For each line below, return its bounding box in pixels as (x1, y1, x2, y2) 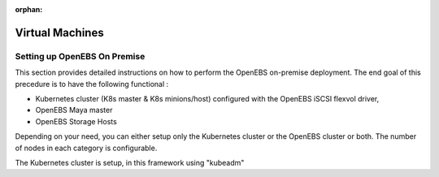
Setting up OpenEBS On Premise (15, 50, 146, 62)
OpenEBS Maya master (35, 106, 113, 115)
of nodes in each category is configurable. (15, 143, 158, 153)
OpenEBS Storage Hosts (35, 116, 117, 126)
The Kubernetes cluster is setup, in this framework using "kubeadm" (15, 158, 245, 167)
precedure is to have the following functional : (15, 79, 169, 88)
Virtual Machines (15, 25, 105, 40)
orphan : (15, 5, 43, 14)
